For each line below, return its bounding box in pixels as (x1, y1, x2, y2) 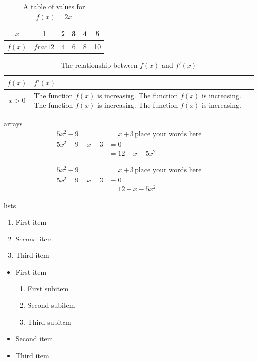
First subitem (27, 283, 69, 294)
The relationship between (61, 60, 138, 70)
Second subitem (27, 300, 75, 310)
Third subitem (27, 316, 71, 327)
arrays (4, 119, 23, 129)
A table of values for (23, 1, 85, 11)
